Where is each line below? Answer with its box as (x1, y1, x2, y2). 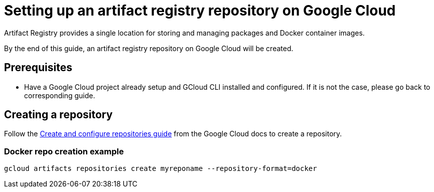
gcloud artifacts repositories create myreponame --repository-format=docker (4, 164, 317, 173)
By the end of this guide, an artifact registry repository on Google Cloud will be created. (4, 44, 294, 53)
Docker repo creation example (4, 146, 124, 156)
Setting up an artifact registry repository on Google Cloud (4, 2, 396, 19)
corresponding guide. (24, 91, 95, 100)
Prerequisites (4, 61, 72, 74)
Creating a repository (4, 108, 113, 121)
